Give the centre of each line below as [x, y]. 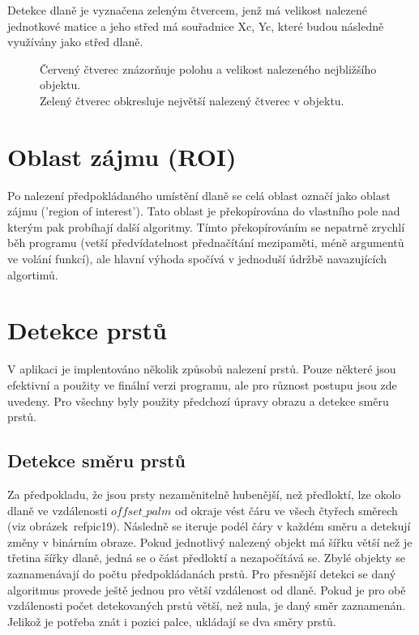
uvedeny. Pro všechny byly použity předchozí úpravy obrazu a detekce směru [198, 401]
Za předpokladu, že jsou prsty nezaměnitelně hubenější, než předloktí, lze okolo [204, 494]
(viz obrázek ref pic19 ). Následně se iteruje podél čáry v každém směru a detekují [209, 526]
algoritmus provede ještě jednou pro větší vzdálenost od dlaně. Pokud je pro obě [207, 589]
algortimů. [33, 274]
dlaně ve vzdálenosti [58, 510]
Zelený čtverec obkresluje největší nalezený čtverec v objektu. [192, 100]
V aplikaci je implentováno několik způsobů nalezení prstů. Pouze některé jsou [202, 369]
